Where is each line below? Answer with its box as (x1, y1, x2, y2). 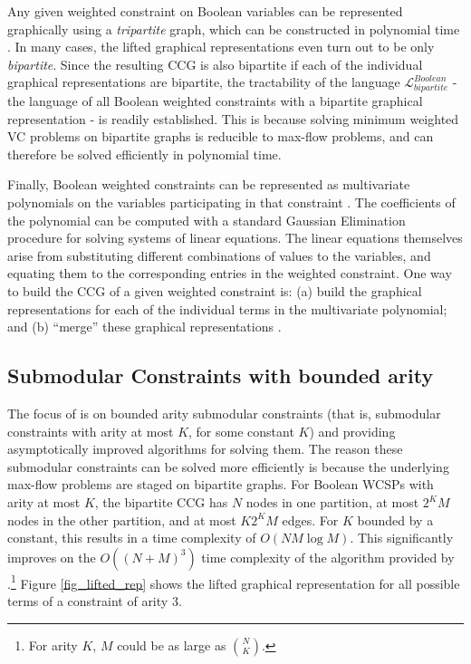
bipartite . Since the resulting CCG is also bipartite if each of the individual (7, 54, 423, 73)
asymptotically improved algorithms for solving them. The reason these (7, 439, 403, 458)
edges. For (282, 510, 339, 529)
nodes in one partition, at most (245, 493, 419, 511)
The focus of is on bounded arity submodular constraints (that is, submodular (7, 404, 441, 423)
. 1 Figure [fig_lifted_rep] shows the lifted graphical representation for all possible (7, 571, 460, 592)
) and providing (309, 421, 396, 440)
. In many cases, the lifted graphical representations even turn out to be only (7, 37, 435, 56)
